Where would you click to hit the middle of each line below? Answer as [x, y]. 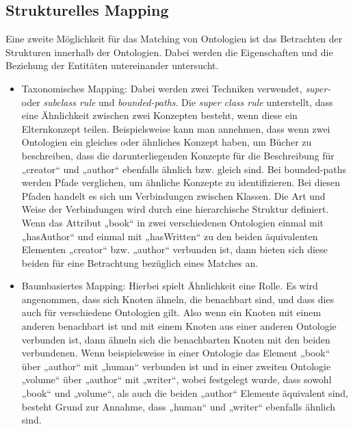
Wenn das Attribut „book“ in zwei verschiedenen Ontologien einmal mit [173, 222]
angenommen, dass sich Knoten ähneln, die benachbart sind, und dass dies [178, 299]
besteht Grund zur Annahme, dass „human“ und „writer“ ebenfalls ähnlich [179, 406]
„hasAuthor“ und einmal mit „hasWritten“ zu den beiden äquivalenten [170, 236]
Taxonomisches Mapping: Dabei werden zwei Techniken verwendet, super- [176, 88]
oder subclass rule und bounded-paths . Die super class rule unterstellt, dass [177, 102]
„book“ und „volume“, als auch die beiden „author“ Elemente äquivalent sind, [185, 393]
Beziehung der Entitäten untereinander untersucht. [112, 65]
